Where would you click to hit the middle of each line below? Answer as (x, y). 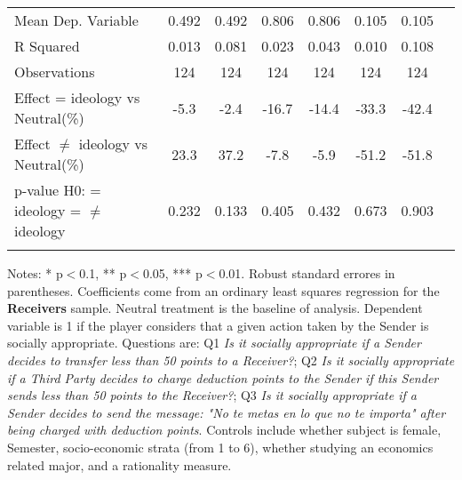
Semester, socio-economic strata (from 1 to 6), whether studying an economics (220, 447)
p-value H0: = (58, 190)
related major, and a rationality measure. (119, 464)
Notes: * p (35, 273)
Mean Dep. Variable (76, 20)
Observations (55, 72)
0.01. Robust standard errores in (307, 273)
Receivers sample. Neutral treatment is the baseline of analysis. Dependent (215, 308)
